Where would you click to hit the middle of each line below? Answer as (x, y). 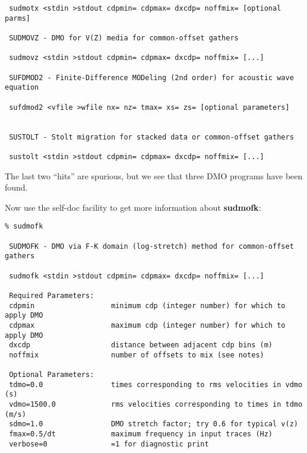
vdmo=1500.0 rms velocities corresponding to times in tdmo (156, 405)
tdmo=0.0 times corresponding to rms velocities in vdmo (156, 384)
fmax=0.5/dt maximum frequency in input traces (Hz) (141, 434)
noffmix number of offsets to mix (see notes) (137, 355)
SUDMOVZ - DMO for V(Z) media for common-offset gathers (124, 38)
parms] (18, 18)
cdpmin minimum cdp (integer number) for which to (147, 305)
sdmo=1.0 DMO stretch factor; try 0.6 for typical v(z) (153, 424)
